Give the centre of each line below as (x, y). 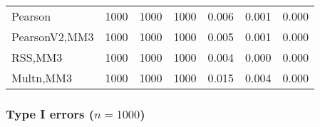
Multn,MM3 (42, 78)
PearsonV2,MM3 (53, 37)
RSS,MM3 (37, 57)
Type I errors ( (50, 113)
